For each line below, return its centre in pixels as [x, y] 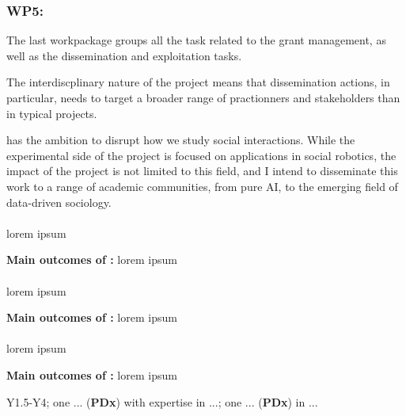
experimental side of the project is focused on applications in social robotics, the [201, 155]
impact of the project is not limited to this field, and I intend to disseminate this [202, 171]
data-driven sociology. [59, 202]
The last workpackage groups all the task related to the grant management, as [196, 40]
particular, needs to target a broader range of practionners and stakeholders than [203, 97]
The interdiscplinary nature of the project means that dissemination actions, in [198, 82]
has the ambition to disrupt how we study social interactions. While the [181, 140]
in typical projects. [52, 113]
